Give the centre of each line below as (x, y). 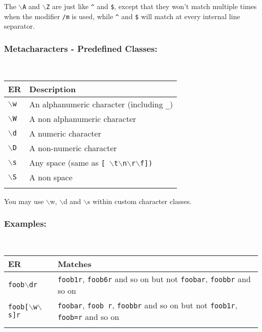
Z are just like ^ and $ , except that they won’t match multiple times (151, 6)
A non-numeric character (73, 148)
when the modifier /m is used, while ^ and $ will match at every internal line (122, 16)
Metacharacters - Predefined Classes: (81, 48)
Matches (75, 264)
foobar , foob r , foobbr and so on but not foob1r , (147, 305)
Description (52, 89)
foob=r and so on (88, 317)
